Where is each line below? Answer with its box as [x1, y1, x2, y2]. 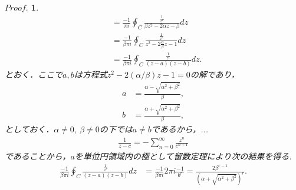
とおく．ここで [5, 68, 63, 80]
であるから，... [151, 123, 209, 135]
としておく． [5, 123, 54, 135]
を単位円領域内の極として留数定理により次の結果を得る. [74, 149, 292, 162]
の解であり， [190, 68, 239, 80]
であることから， [5, 149, 71, 162]
